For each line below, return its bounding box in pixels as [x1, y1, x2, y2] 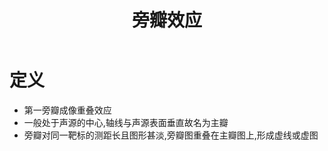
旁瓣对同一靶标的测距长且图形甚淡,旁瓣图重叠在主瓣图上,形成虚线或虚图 [23, 129, 319, 141]
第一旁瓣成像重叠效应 [23, 104, 112, 116]
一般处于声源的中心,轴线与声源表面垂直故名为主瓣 [23, 116, 229, 128]
